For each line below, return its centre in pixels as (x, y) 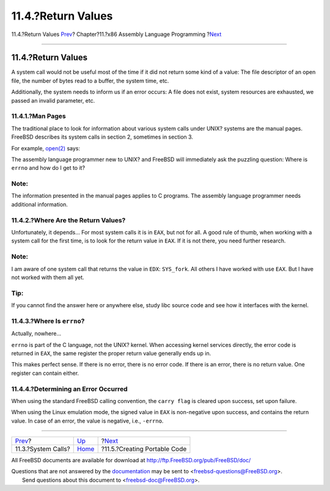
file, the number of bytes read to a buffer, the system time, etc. (90, 81)
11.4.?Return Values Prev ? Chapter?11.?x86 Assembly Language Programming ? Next (116, 34)
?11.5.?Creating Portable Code (144, 449)
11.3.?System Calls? (42, 449)
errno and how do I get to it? (48, 168)
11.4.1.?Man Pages (39, 116)
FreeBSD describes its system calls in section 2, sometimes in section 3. (102, 137)
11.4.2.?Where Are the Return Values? (68, 220)
